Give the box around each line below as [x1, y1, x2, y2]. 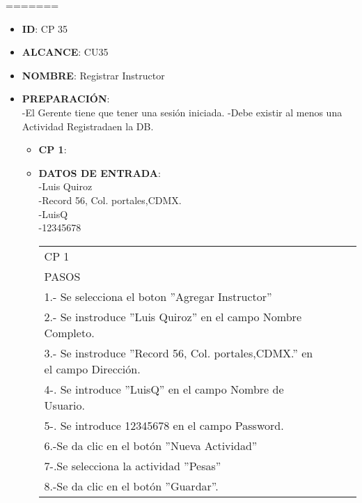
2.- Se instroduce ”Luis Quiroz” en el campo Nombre [44, 308, 301, 325]
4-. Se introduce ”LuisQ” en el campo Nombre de [44, 380, 284, 397]
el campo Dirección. [44, 360, 141, 377]
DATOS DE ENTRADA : [38, 165, 161, 180]
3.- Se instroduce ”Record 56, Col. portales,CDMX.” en [44, 344, 313, 361]
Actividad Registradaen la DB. [22, 118, 154, 133]
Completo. [44, 324, 95, 341]
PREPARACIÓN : [22, 91, 110, 106]
